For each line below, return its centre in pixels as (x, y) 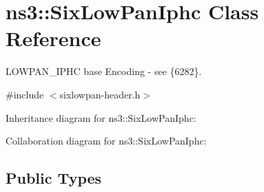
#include (25, 94)
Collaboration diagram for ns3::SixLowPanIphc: (106, 141)
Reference (53, 38)
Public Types (54, 178)
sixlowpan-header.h (100, 94)
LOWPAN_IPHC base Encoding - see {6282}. (104, 71)
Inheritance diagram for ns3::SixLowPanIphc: (101, 117)
